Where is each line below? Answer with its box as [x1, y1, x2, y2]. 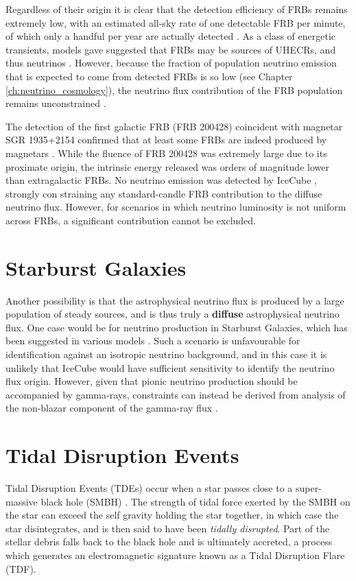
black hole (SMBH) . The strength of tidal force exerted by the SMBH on [40, 494, 351, 508]
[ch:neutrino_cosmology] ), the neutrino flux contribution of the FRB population [5, 82, 343, 97]
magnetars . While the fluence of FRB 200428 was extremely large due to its [5, 145, 327, 160]
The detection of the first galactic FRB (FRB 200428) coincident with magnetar [5, 119, 343, 133]
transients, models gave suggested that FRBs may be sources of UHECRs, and [5, 42, 336, 56]
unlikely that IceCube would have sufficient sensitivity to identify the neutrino [5, 360, 335, 375]
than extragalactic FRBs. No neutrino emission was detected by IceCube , [5, 173, 317, 187]
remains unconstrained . [5, 96, 106, 110]
